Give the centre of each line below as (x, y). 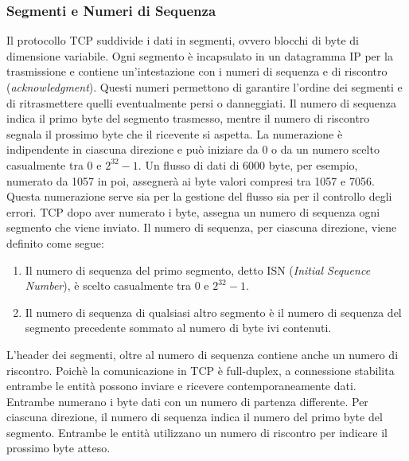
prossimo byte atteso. (58, 448)
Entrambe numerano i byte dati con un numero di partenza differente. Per (187, 401)
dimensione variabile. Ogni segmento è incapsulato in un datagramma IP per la (200, 55)
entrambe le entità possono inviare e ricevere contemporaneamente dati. (181, 386)
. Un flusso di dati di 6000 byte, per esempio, (248, 164)
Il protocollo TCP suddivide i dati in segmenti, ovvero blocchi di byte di (183, 40)
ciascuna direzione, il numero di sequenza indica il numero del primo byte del (195, 417)
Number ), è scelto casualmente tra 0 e (117, 285)
